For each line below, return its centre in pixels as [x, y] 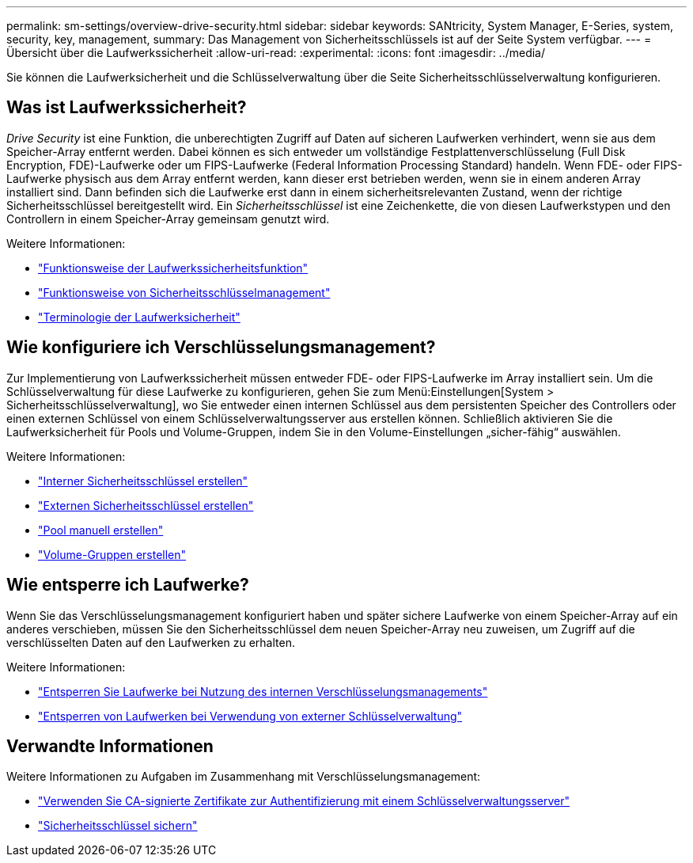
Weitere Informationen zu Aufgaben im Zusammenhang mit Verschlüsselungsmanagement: [244, 777]
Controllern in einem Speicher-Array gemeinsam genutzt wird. [168, 219]
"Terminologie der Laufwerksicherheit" [139, 317]
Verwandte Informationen [110, 746]
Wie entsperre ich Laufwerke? [128, 585]
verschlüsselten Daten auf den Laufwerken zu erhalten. [151, 642]
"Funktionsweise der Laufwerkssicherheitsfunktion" [173, 268]
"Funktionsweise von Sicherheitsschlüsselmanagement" [184, 292]
